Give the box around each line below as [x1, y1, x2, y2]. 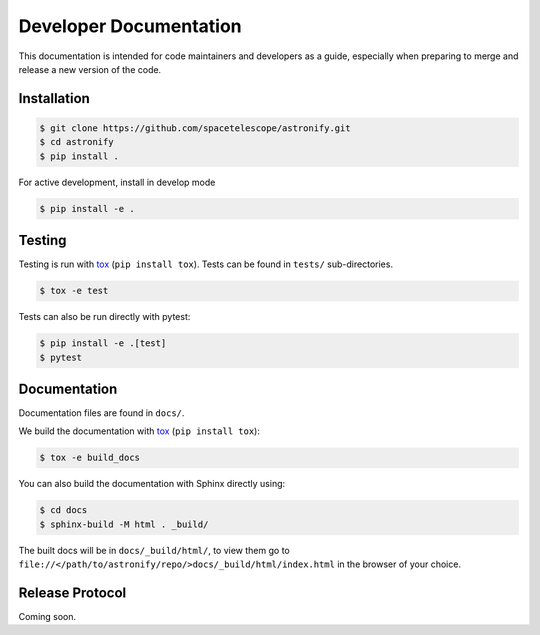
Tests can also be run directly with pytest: [18, 311, 191, 323]
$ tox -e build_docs [39, 452, 140, 464]
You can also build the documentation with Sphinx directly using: [18, 478, 286, 490]
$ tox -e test [39, 285, 109, 297]
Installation [18, 90, 90, 107]
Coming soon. [18, 611, 77, 623]
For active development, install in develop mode [18, 176, 216, 188]
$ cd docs [39, 505, 88, 516]
